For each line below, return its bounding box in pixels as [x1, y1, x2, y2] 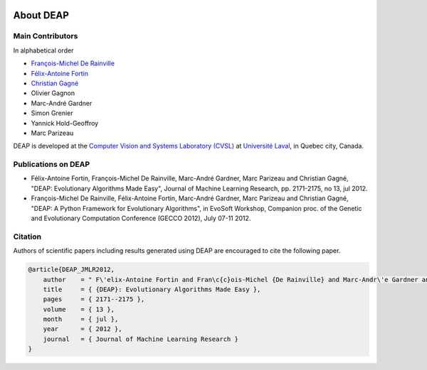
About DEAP [13, 9, 69, 21]
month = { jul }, [43, 315, 119, 323]
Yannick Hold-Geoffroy [31, 119, 99, 127]
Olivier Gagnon [31, 89, 75, 97]
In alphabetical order [13, 46, 74, 55]
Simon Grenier [31, 109, 73, 117]
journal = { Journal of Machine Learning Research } [43, 334, 238, 343]
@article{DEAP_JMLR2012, [28, 266, 115, 273]
